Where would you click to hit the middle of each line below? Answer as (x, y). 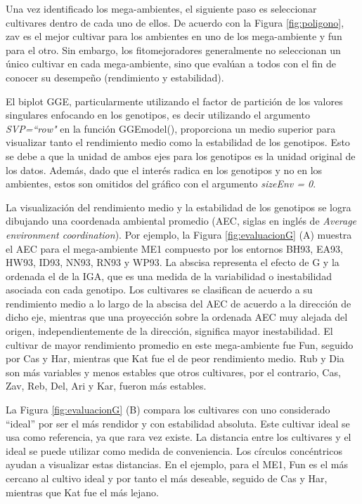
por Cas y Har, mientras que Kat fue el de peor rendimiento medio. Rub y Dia (175, 358)
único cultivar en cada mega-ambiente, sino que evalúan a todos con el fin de (171, 64)
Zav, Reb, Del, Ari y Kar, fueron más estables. (106, 386)
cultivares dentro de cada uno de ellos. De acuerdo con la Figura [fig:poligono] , (175, 22)
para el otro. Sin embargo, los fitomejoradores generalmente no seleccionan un (173, 49)
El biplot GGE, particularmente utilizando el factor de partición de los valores (174, 101)
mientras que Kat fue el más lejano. (82, 492)
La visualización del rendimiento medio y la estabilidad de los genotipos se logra (179, 207)
